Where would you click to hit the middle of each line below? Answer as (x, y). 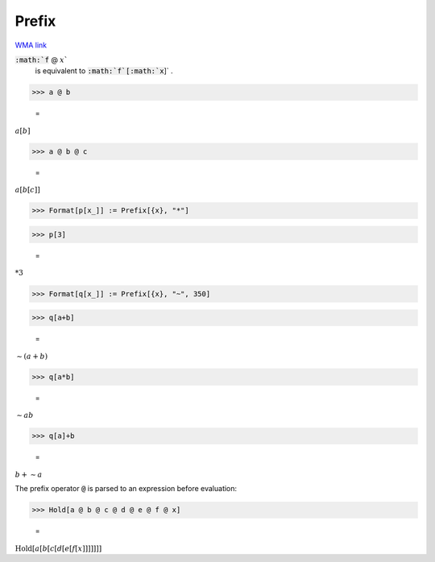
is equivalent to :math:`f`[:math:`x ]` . (104, 71)
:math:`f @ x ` (41, 60)
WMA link (31, 45)
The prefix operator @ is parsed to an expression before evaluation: (126, 489)
